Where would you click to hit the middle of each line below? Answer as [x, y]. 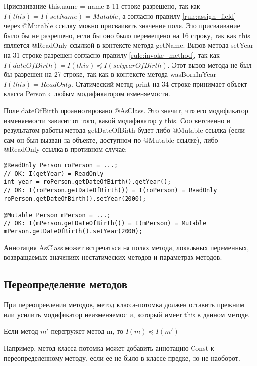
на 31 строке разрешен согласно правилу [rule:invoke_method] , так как [112, 54]
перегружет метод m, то [87, 331]
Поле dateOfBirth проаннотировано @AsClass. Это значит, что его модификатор [126, 110]
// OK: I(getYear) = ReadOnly [54, 174]
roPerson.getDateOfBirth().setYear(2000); [75, 198]
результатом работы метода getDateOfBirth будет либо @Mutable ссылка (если [125, 130]
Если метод [21, 331]
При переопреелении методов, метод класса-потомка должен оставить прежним [124, 305]
